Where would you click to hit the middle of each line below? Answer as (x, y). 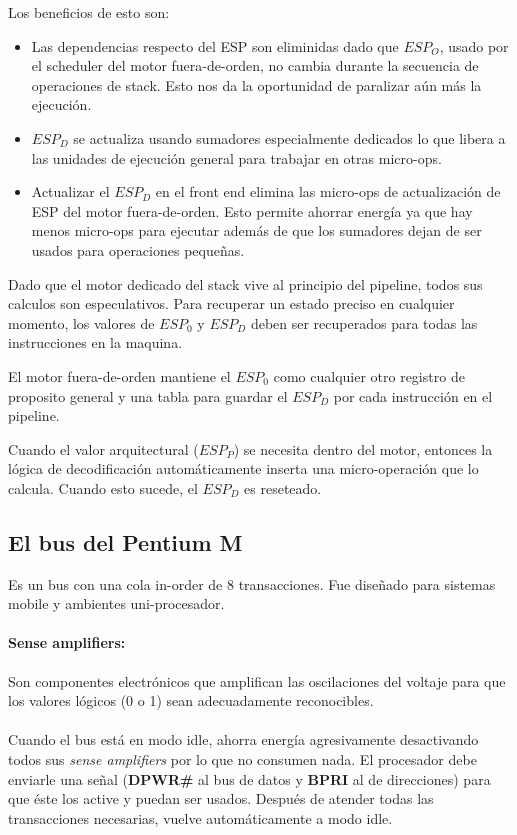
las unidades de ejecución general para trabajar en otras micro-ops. (236, 157)
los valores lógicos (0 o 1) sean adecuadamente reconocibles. (191, 700)
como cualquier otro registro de (369, 375)
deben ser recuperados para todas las (364, 322)
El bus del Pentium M (125, 541)
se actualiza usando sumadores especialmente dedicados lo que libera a (289, 137)
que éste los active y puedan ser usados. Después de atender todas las (221, 798)
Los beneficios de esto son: (89, 12)
